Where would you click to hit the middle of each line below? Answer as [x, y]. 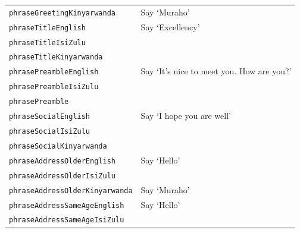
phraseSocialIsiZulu [50, 131]
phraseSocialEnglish [50, 117]
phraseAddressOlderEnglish [62, 161]
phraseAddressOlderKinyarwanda [71, 191]
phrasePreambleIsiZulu [54, 87]
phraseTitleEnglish [47, 28]
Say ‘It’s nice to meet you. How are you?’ [216, 71]
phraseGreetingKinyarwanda [62, 13]
